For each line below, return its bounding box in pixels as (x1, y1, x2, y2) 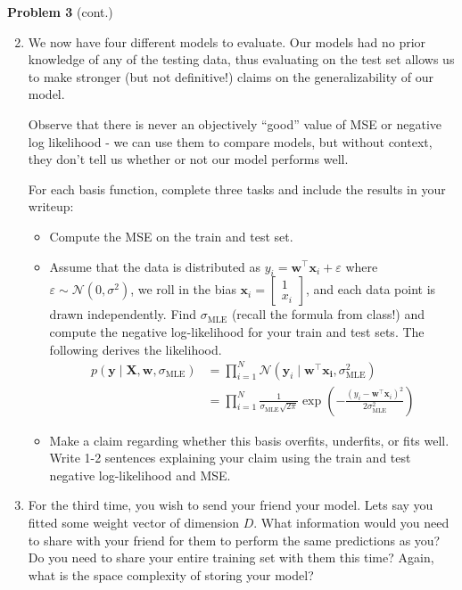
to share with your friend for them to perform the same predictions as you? (28, 530, 441, 549)
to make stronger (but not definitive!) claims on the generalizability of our (28, 67, 433, 86)
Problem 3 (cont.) (7, 3, 113, 20)
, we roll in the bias (130, 280, 236, 299)
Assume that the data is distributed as (49, 257, 261, 275)
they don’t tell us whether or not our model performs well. (28, 150, 349, 168)
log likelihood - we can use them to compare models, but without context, (28, 132, 433, 151)
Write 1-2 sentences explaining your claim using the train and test (49, 448, 411, 467)
